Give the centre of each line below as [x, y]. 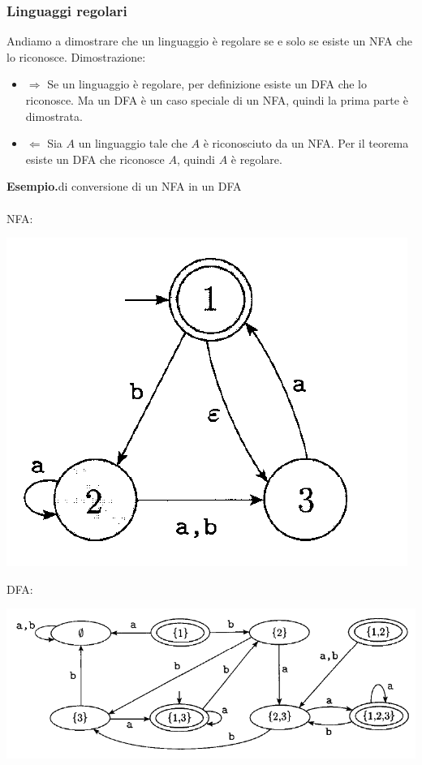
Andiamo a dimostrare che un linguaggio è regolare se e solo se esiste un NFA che [210, 41]
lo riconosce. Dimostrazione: [76, 56]
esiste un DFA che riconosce [95, 159]
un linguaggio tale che [133, 143]
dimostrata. [54, 116]
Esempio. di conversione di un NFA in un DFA [124, 186]
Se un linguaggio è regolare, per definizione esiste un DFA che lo [207, 84]
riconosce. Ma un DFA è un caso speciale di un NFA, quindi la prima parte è [217, 100]
